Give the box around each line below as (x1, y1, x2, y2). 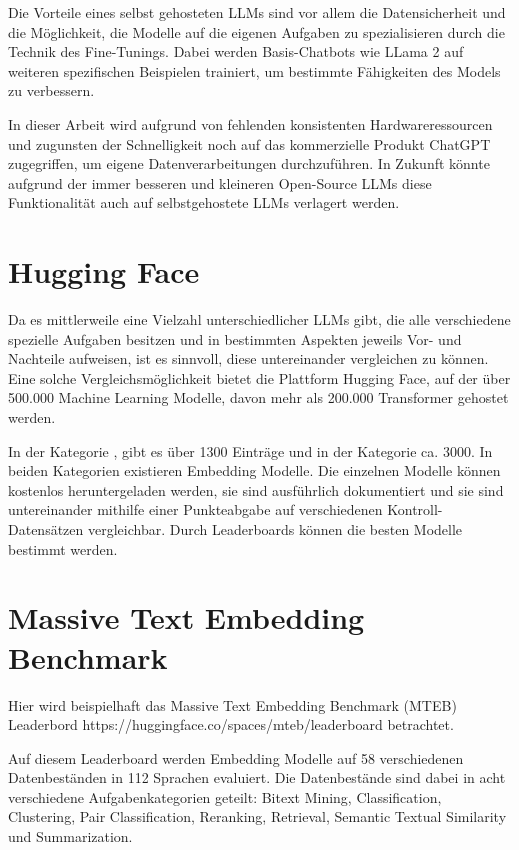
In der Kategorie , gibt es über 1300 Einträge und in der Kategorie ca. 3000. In (8, 440, 493, 461)
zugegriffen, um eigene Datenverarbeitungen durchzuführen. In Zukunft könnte (8, 153, 490, 174)
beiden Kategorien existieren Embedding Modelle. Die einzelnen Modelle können (8, 460, 501, 481)
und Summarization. (8, 826, 133, 847)
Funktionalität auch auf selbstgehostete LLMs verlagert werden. (8, 192, 400, 213)
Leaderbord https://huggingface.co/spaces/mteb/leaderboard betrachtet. (8, 714, 454, 735)
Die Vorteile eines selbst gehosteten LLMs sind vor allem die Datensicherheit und (8, 2, 506, 22)
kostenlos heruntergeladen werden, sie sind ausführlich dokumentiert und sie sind (8, 479, 504, 500)
